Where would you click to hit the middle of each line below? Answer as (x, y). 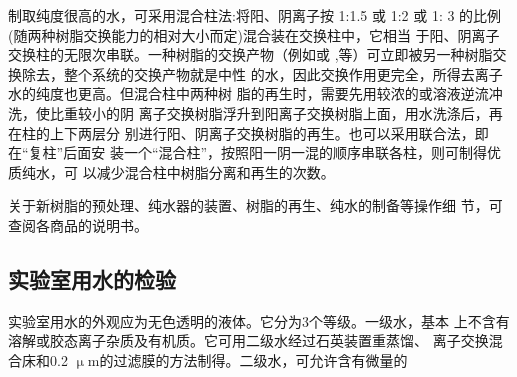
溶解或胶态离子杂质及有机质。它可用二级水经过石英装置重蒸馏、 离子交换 (248, 340)
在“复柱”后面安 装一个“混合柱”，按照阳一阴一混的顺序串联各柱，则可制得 (248, 152)
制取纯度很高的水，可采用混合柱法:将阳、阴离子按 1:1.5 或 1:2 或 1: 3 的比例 (255, 15)
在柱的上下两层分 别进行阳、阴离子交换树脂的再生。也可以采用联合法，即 (248, 132)
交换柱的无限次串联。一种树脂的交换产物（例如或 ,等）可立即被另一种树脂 (250, 54)
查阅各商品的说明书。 (78, 224)
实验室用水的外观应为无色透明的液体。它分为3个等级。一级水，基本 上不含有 (259, 320)
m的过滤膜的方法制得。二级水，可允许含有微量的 (247, 359)
